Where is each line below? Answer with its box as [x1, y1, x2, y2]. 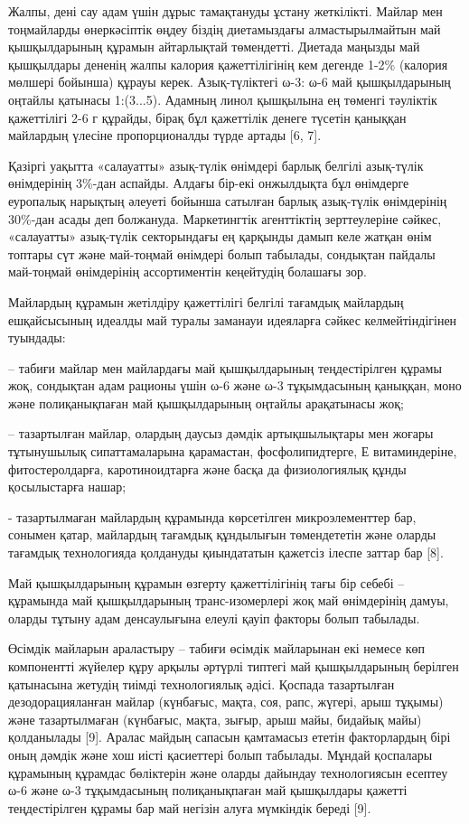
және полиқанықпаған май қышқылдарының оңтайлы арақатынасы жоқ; [8, 393, 404, 412]
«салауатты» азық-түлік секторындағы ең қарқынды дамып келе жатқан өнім [8, 227, 432, 246]
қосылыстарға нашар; [8, 477, 127, 496]
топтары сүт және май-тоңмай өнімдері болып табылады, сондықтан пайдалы [8, 244, 436, 263]
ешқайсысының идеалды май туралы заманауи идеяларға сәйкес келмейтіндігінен [8, 310, 457, 329]
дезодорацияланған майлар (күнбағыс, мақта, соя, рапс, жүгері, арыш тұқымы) [8, 692, 444, 711]
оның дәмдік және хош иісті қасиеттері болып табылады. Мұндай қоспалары [8, 744, 433, 763]
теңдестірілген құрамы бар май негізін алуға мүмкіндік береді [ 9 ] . [8, 798, 371, 817]
